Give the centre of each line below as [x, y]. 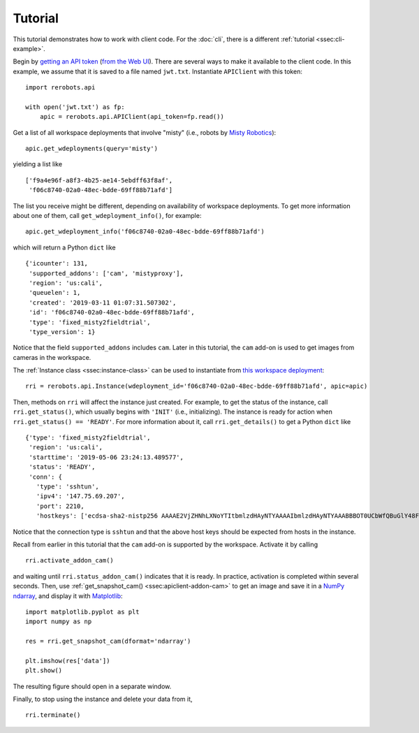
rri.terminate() [53, 715]
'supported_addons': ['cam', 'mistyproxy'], [106, 273]
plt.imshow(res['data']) [68, 661]
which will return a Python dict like [64, 247]
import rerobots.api [60, 88]
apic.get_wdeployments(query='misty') [92, 149]
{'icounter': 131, [57, 263]
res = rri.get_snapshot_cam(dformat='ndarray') [108, 641]
